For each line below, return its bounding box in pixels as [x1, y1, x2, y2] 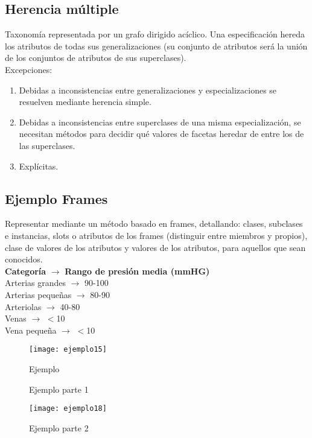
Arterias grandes [5, 276, 66, 289]
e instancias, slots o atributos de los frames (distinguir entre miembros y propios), [5, 229, 308, 241]
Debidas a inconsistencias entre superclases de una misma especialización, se [19, 115, 301, 128]
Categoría [5, 264, 46, 277]
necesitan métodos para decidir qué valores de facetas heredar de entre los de [19, 127, 304, 140]
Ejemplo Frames [5, 189, 108, 208]
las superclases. [19, 139, 75, 151]
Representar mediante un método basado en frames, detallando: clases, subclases [5, 217, 303, 230]
